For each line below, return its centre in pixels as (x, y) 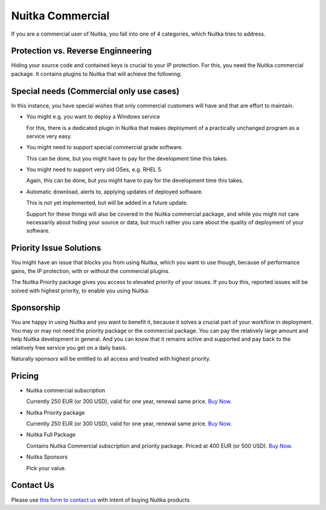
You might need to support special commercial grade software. (105, 147)
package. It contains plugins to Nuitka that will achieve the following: (97, 74)
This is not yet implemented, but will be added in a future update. (107, 203)
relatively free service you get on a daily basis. (69, 347)
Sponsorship (36, 308)
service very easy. (49, 136)
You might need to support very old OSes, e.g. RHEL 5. (94, 170)
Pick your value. (46, 468)
